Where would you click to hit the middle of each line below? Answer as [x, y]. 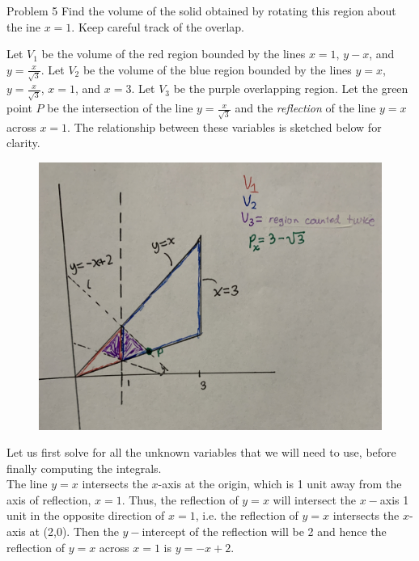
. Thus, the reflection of [180, 499]
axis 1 [394, 499]
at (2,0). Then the [74, 531]
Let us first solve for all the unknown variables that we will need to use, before [201, 452]
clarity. [23, 143]
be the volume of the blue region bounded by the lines [217, 69]
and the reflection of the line [305, 108]
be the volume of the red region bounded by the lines [174, 54]
